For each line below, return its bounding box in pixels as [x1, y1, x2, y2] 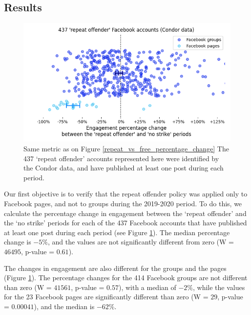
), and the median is [34, 301, 95, 311]
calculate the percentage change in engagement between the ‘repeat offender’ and [4, 208, 247, 218]
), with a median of [118, 282, 176, 292]
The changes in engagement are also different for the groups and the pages [4, 263, 227, 273]
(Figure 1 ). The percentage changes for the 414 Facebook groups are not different [4, 272, 248, 283]
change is [4, 237, 31, 247]
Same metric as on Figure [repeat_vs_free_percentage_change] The [23, 144, 229, 154]
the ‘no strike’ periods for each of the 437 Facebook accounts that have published [4, 218, 247, 228]
